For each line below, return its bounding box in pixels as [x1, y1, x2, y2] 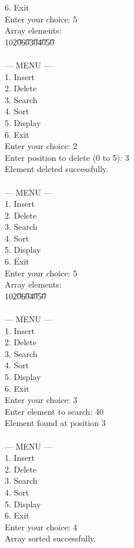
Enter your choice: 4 [5, 520, 78, 533]
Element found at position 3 [5, 417, 106, 429]
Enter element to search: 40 [5, 405, 103, 417]
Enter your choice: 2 [5, 140, 78, 152]
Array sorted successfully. [5, 532, 96, 544]
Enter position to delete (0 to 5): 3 [5, 151, 129, 163]
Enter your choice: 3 [5, 394, 78, 406]
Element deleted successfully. [5, 163, 109, 175]
